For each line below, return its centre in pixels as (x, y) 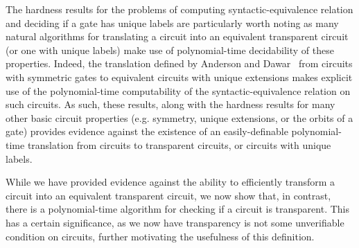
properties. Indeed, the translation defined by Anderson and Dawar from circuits (179, 63)
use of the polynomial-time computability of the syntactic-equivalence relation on (178, 90)
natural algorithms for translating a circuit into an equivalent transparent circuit (177, 36)
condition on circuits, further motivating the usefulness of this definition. (160, 236)
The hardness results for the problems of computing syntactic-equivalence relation (179, 9)
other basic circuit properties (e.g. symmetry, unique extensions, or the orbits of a (179, 117)
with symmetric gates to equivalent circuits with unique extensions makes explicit (179, 77)
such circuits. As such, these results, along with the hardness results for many (170, 104)
